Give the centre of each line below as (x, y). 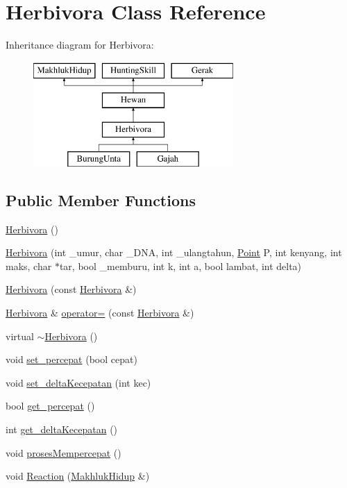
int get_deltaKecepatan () (62, 429)
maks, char (29, 266)
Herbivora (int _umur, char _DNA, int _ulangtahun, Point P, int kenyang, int (174, 252)
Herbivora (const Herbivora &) (71, 289)
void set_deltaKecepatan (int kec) (78, 382)
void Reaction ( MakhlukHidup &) (78, 476)
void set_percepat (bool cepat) (71, 359)
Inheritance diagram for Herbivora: (80, 45)
